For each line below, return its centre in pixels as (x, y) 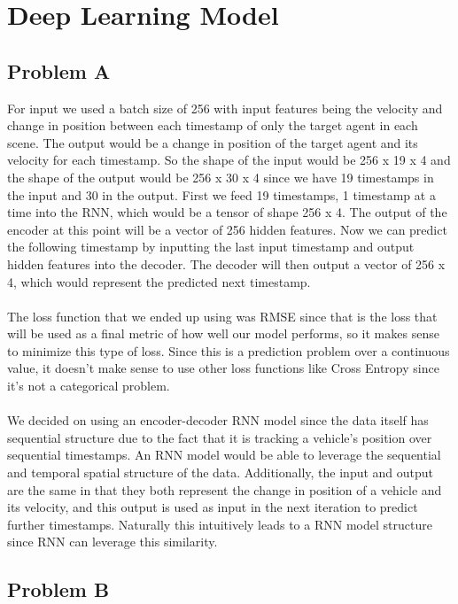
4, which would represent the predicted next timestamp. (159, 281)
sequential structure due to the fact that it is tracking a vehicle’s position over (220, 437)
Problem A (59, 70)
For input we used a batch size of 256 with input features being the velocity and (225, 108)
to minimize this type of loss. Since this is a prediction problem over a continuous (229, 350)
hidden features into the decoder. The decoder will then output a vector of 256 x (226, 263)
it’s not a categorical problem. (89, 386)
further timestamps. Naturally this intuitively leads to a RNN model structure (220, 524)
